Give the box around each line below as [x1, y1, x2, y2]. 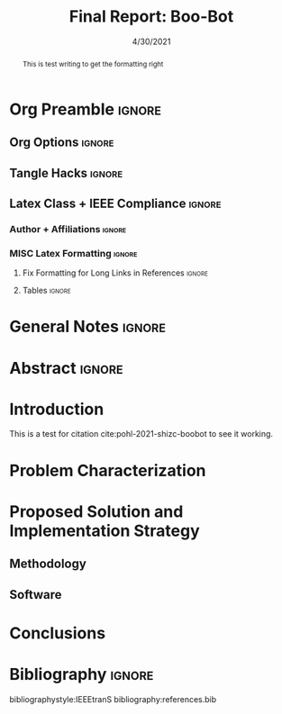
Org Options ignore [9, 135, 114, 150]
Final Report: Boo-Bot [68, 6, 234, 27]
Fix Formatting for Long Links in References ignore [22, 267, 209, 278]
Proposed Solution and [9, 502, 184, 521]
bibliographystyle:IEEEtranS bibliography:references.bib [9, 693, 217, 704]
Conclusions [9, 623, 106, 643]
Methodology [9, 556, 87, 572]
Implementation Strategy [9, 520, 200, 541]
